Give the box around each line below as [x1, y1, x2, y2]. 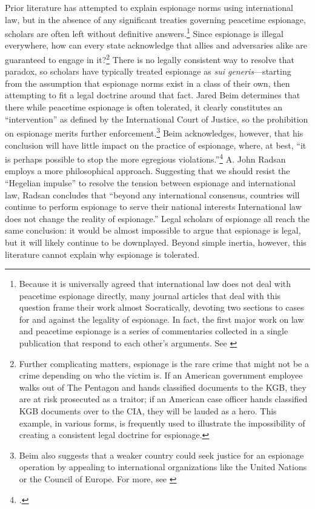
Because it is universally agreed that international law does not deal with [19, 277, 291, 290]
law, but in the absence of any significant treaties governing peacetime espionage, [5, 13, 306, 25]
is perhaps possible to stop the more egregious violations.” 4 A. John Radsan [5, 151, 286, 165]
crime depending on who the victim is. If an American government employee [19, 369, 303, 382]
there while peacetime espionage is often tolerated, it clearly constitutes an [5, 101, 283, 113]
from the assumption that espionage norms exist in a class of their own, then [5, 76, 290, 89]
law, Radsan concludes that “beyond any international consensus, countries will [5, 188, 300, 201]
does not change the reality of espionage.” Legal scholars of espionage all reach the [5, 212, 310, 224]
